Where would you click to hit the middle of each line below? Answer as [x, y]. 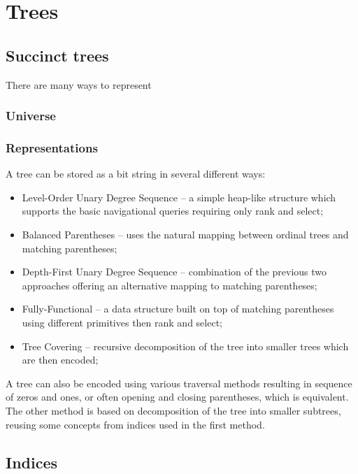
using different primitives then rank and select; [122, 322]
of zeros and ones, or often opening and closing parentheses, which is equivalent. [177, 397]
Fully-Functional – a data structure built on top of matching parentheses [178, 309]
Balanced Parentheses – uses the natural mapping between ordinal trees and [185, 235]
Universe [31, 116]
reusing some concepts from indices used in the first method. [135, 424]
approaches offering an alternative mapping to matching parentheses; [170, 285]
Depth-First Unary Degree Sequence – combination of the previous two [174, 272]
